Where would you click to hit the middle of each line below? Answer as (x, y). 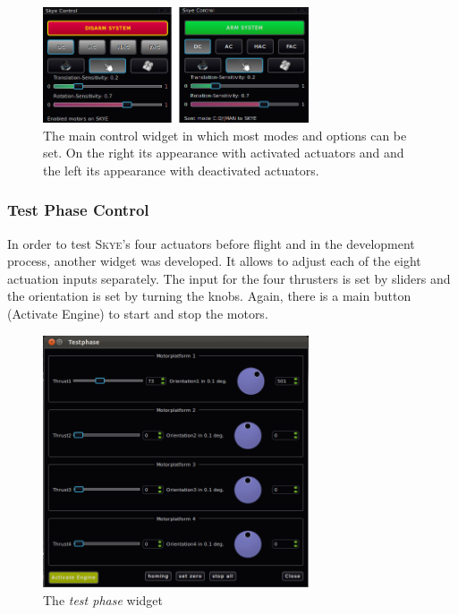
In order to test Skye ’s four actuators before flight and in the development (211, 243)
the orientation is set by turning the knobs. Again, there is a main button (209, 296)
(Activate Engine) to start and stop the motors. (138, 314)
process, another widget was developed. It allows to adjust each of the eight (214, 261)
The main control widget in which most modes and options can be (225, 135)
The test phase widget (103, 599)
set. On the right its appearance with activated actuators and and (224, 153)
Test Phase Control (78, 210)
